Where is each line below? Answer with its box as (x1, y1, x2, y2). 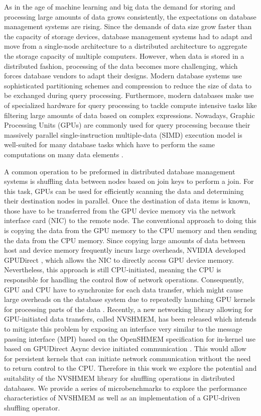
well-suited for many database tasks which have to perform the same (4, 139, 215, 150)
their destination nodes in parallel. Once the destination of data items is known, (4, 195, 250, 206)
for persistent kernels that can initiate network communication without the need (4, 353, 251, 363)
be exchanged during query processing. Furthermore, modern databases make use (4, 90, 254, 100)
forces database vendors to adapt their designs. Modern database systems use (4, 70, 242, 81)
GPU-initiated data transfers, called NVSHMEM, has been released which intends (4, 314, 256, 324)
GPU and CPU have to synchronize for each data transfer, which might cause (4, 284, 243, 294)
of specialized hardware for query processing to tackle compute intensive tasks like (4, 99, 257, 110)
